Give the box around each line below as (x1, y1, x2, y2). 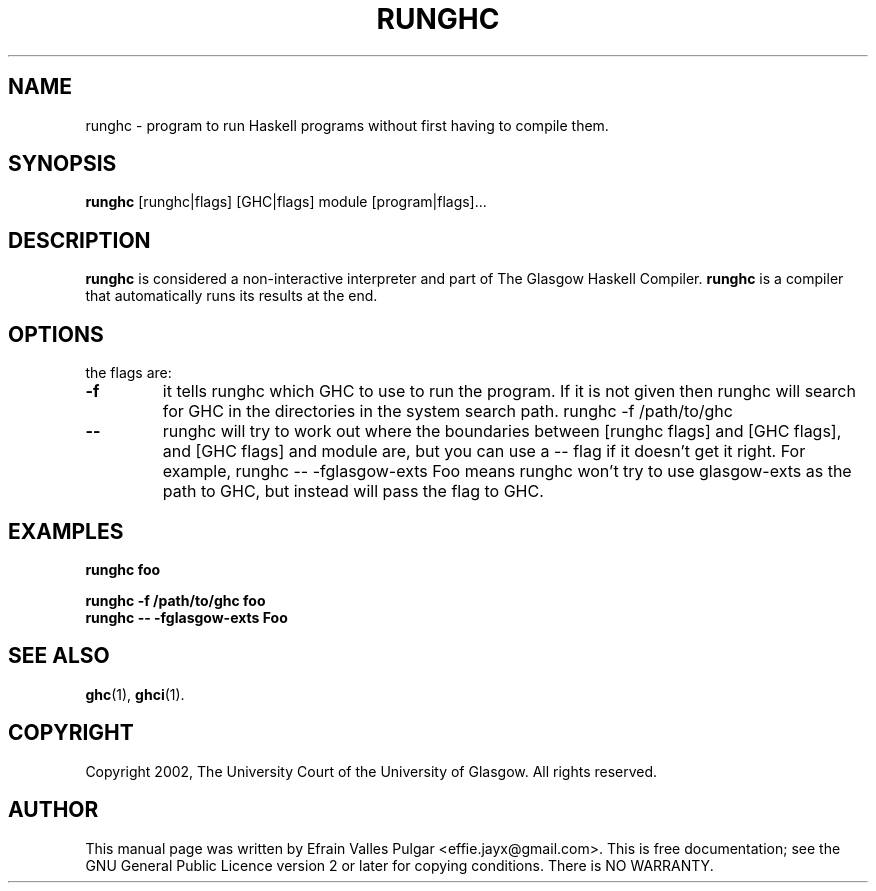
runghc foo (85, 560, 161, 578)
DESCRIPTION (8, 227, 151, 253)
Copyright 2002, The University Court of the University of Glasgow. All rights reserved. (85, 762, 658, 780)
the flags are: (85, 364, 172, 382)
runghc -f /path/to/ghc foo (85, 591, 266, 609)
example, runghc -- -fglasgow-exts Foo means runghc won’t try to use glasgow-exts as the (162, 461, 852, 482)
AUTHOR (8, 797, 99, 823)
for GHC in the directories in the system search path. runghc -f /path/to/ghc (162, 401, 733, 422)
